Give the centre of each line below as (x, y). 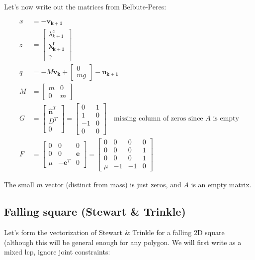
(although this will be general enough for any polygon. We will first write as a (123, 242)
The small (19, 185)
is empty (226, 119)
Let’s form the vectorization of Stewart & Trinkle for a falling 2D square (114, 232)
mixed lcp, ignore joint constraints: (57, 252)
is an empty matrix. (221, 185)
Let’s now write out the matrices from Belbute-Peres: (85, 6)
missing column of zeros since (159, 119)
